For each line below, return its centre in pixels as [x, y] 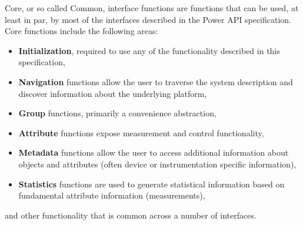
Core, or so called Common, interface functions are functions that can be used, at [152, 8]
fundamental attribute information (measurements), [112, 195]
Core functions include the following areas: [81, 31]
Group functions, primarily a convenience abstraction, [117, 113]
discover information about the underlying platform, [113, 93]
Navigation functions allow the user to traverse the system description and [156, 81]
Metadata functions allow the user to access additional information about [154, 152]
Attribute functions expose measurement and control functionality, [141, 132]
